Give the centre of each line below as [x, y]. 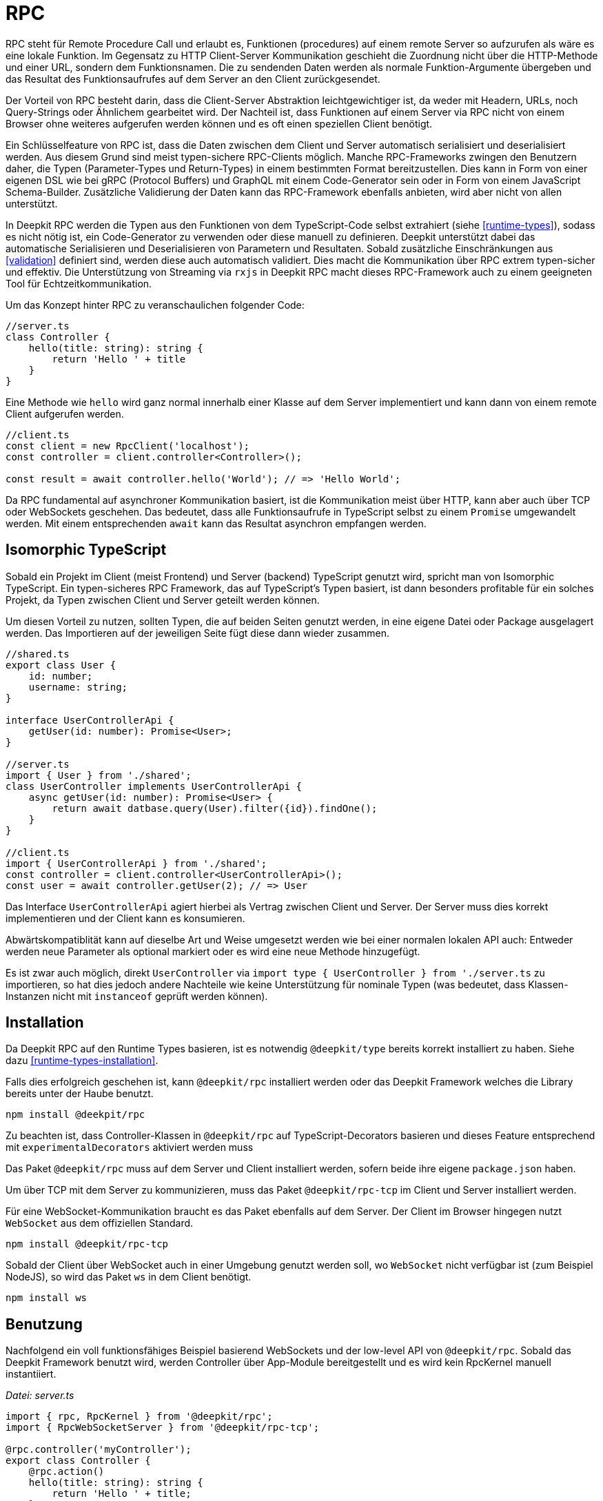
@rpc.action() [67, 1472]
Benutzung [44, 1324]
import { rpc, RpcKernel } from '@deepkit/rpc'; [139, 1417]
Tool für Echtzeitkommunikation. [79, 283]
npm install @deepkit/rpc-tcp [87, 1244]
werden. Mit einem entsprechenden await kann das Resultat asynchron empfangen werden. [216, 523]
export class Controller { [78, 1461]
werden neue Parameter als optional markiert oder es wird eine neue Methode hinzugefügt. [213, 951]
